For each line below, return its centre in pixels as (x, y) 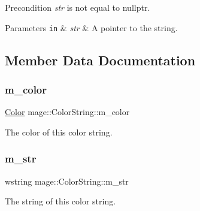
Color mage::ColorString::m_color (67, 112)
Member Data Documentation (100, 60)
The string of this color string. (60, 201)
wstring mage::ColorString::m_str (67, 181)
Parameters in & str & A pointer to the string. (91, 27)
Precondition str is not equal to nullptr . (78, 7)
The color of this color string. (59, 132)
